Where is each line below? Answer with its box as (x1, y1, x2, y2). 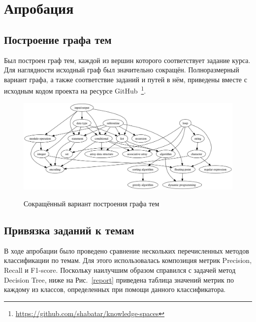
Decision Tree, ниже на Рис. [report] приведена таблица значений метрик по (4, 274, 234, 285)
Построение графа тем (4, 32, 112, 47)
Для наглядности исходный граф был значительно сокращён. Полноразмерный (4, 64, 239, 75)
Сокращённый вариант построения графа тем (24, 198, 160, 208)
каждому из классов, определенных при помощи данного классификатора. (4, 284, 226, 294)
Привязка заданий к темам (4, 222, 134, 237)
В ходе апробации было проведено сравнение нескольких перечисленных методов (4, 245, 249, 256)
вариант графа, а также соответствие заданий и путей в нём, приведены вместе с (4, 74, 247, 84)
